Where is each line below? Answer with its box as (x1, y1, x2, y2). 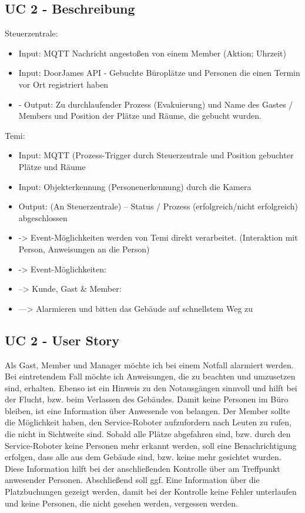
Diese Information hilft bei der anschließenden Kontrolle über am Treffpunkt (5, 462, 280, 474)
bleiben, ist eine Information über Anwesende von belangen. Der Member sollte (5, 404, 290, 417)
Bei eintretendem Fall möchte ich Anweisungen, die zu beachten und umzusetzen (5, 370, 296, 382)
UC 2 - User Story (5, 331, 120, 349)
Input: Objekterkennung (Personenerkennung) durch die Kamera (18, 180, 252, 192)
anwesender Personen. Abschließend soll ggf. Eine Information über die (5, 474, 260, 486)
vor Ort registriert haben (18, 78, 109, 90)
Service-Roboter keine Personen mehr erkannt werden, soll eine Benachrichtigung (5, 439, 297, 451)
